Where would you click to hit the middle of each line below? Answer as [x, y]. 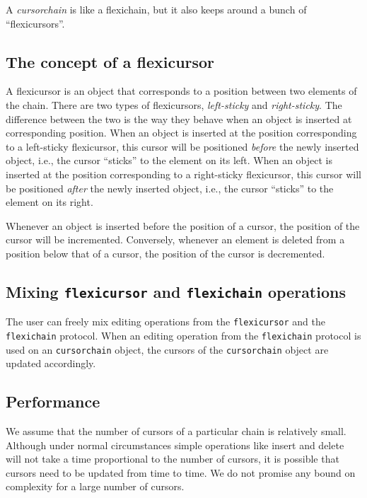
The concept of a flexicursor [110, 61]
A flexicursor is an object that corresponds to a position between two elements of [181, 91]
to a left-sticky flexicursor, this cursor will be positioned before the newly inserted [182, 146]
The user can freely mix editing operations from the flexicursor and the [166, 322]
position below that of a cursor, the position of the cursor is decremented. [165, 253]
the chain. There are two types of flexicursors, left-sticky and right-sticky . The [174, 104]
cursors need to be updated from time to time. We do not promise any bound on [181, 472]
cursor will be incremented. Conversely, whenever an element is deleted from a [175, 239]
